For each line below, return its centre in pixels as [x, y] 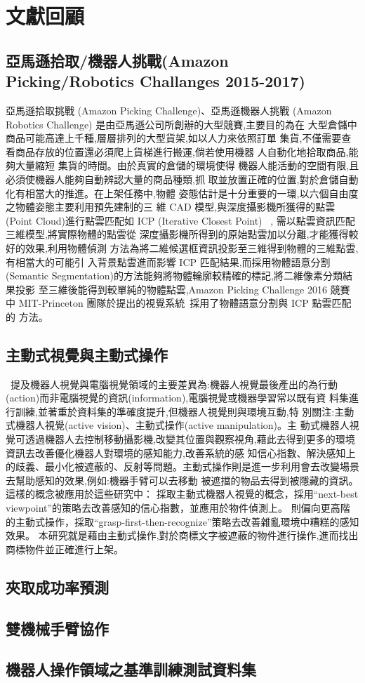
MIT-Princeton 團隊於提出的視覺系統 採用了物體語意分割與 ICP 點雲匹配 [185, 303]
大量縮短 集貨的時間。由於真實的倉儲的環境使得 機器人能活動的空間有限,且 [187, 165]
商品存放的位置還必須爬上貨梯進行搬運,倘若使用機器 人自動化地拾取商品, [182, 151]
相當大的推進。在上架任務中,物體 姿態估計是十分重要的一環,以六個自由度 [192, 193]
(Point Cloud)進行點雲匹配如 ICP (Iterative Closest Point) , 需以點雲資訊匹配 [180, 220]
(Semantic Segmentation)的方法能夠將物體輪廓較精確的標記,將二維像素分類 [174, 276]
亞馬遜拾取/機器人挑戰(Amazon [117, 60]
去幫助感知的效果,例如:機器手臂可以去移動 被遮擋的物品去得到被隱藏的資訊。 [182, 480]
